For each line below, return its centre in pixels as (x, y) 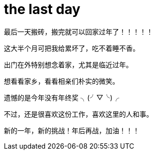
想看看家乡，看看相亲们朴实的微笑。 (62, 81)
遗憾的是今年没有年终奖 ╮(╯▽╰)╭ (62, 97)
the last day (42, 9)
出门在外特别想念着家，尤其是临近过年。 (68, 64)
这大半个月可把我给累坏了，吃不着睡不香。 (72, 48)
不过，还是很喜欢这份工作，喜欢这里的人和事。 (78, 114)
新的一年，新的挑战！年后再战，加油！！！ (72, 130)
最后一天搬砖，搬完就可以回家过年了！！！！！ (78, 31)
